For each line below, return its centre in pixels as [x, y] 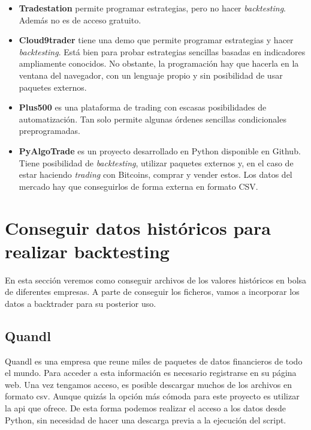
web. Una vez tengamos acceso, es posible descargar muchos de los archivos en [148, 384]
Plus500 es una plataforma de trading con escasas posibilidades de [143, 107]
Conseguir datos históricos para [138, 227]
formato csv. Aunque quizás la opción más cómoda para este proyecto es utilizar [152, 396]
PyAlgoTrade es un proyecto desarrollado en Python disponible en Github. [160, 150]
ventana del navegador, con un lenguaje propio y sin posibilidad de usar [151, 75]
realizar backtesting [87, 251]
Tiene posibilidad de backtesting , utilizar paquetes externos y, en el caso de [156, 162]
